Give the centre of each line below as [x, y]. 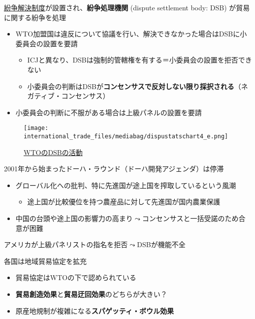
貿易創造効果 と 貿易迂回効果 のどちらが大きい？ [91, 294]
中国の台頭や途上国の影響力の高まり [74, 218]
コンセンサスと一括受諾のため [190, 218]
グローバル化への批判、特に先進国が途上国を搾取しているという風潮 [126, 185]
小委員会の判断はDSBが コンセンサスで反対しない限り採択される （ [134, 86]
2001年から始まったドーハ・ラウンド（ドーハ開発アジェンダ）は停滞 [114, 169]
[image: [36, 128]
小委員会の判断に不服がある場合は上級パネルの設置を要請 [109, 112]
